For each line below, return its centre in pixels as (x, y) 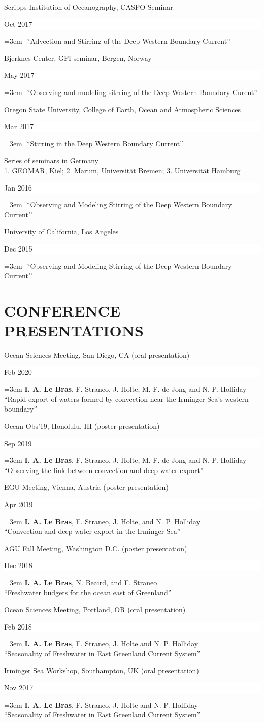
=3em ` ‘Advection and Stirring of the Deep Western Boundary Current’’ (118, 41)
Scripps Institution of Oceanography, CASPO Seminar (89, 7)
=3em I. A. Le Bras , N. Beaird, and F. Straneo (81, 582)
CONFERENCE (62, 310)
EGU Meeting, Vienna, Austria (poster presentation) (86, 487)
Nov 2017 (19, 688)
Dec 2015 (18, 248)
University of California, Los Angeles (61, 231)
